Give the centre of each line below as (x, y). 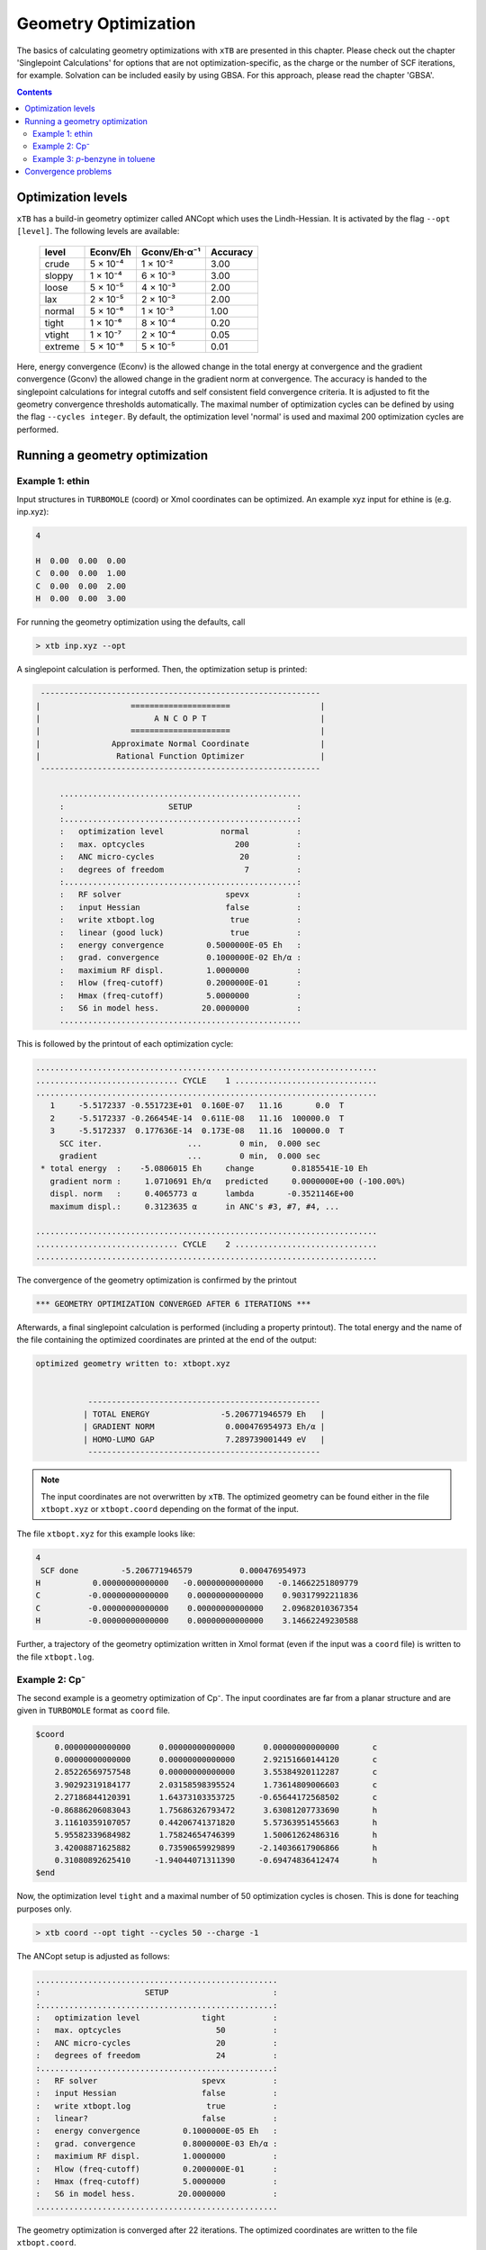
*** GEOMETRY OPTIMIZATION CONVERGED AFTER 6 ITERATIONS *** (173, 1304)
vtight (57, 335)
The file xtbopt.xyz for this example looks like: (106, 1534)
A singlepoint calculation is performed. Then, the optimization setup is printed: (162, 670)
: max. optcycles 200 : (180, 844)
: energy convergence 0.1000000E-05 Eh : (157, 2131)
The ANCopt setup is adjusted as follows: (93, 1956)
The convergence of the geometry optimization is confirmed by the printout (157, 1280)
